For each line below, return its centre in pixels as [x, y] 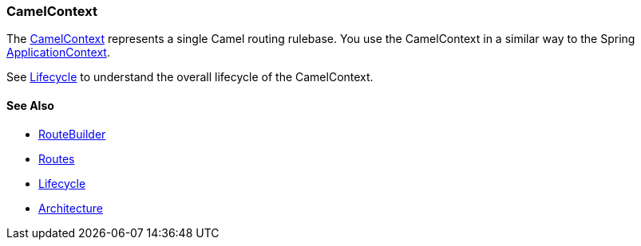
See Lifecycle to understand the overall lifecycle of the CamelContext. [190, 77]
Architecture [71, 208]
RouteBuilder [72, 134]
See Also [30, 105]
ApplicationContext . [58, 53]
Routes [57, 158]
